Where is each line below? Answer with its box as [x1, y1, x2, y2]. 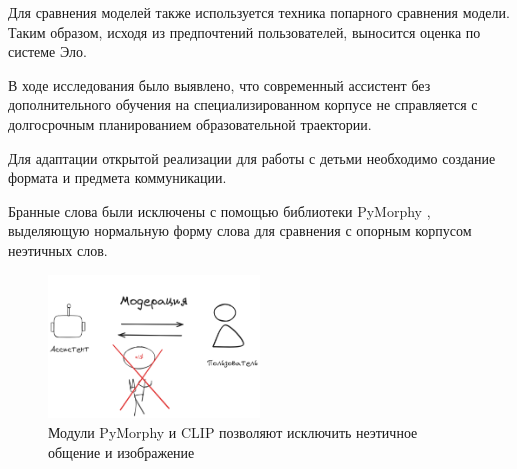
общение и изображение [48, 441, 195, 462]
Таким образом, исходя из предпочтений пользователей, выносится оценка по [8, 21, 481, 42]
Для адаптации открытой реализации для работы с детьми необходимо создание [8, 147, 496, 168]
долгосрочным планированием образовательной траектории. [8, 113, 372, 134]
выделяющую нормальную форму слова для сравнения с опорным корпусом [8, 220, 472, 241]
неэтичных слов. [8, 239, 108, 260]
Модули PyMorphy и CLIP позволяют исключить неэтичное [48, 421, 418, 442]
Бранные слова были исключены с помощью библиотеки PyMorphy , [8, 200, 431, 221]
